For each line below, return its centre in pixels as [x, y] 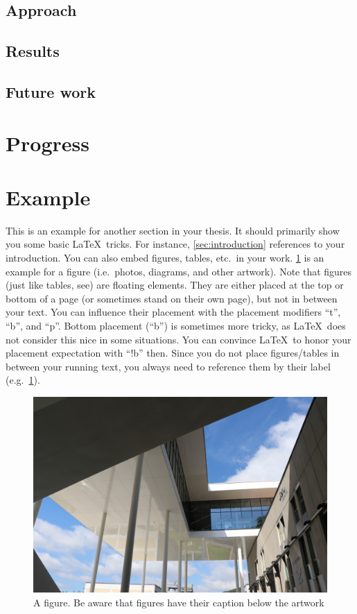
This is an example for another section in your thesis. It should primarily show [173, 230]
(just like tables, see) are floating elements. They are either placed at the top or [175, 285]
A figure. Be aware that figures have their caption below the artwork [179, 602]
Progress [47, 143]
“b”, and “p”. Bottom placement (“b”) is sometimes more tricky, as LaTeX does [176, 325]
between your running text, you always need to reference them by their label [168, 366]
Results [33, 51]
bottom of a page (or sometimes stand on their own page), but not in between [172, 298]
